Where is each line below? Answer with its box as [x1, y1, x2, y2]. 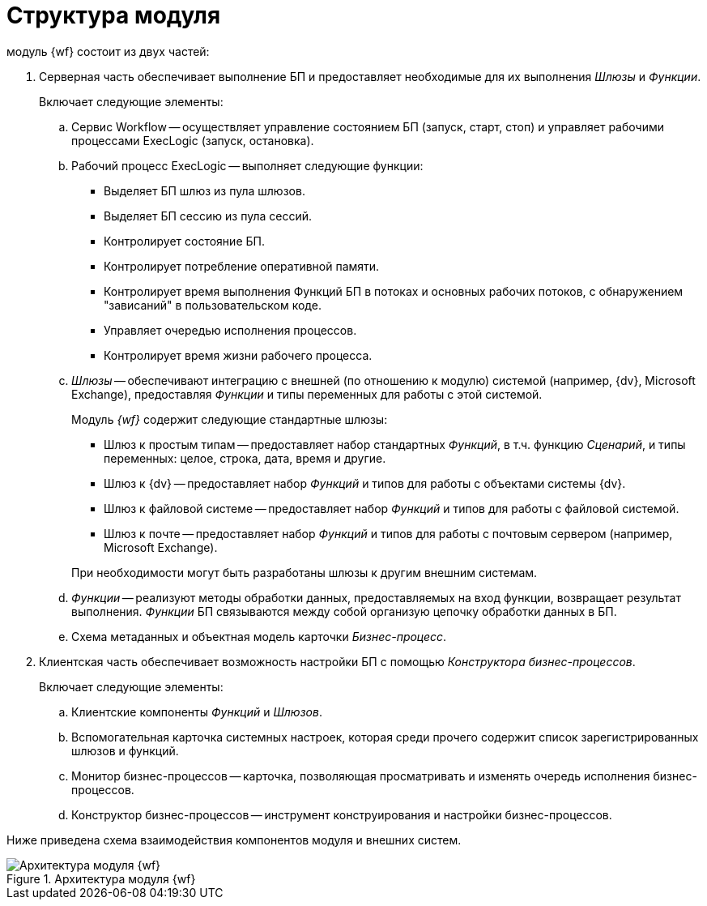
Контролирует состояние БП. [104, 233, 265, 248]
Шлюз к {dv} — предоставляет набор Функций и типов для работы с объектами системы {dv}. [104, 476, 626, 490]
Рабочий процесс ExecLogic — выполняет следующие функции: [71, 158, 424, 173]
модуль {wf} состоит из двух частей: [6, 44, 210, 58]
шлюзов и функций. [71, 743, 179, 758]
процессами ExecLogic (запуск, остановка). [71, 133, 314, 147]
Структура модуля [6, 2, 221, 29]
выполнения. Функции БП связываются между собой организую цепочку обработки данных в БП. [71, 604, 617, 618]
